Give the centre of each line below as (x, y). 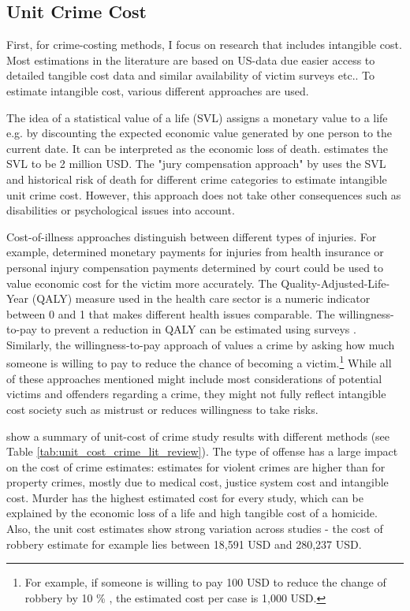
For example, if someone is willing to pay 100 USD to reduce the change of (205, 582)
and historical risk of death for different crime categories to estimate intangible (197, 179)
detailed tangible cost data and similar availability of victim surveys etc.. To (191, 75)
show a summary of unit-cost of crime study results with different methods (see (198, 436)
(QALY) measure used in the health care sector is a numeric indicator (201, 298)
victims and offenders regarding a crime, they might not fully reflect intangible (196, 394)
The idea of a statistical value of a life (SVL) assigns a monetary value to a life (197, 117)
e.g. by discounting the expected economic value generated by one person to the (199, 133)
